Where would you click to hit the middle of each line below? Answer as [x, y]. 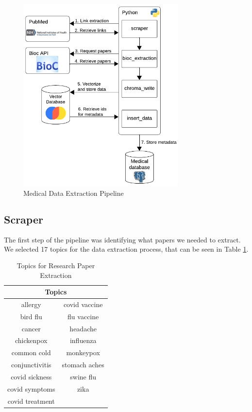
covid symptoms [31, 388]
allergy [31, 304]
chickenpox [31, 340]
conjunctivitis [31, 365]
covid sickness [31, 377]
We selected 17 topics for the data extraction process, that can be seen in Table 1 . [126, 249]
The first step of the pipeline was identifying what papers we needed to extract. [122, 239]
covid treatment [31, 401]
